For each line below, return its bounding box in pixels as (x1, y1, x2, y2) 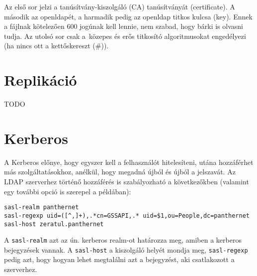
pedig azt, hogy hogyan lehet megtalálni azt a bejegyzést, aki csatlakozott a (4, 254, 235, 265)
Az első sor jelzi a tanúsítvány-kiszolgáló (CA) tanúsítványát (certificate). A (4, 1, 235, 11)
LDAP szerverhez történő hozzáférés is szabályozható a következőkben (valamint (4, 176, 249, 186)
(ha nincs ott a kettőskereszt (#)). (4, 40, 109, 51)
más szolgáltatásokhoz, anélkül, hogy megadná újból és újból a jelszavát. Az (4, 166, 236, 177)
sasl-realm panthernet (4, 204, 79, 211)
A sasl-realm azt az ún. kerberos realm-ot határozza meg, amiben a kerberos (4, 235, 242, 245)
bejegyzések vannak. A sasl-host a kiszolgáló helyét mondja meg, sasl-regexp (4, 244, 248, 255)
